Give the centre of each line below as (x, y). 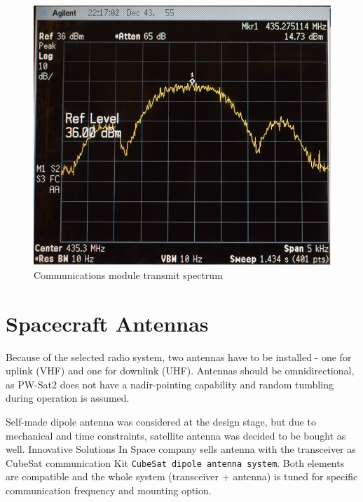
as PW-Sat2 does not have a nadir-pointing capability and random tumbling (170, 384)
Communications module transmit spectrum (128, 274)
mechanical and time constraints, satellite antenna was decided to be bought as (176, 435)
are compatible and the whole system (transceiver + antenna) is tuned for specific (182, 476)
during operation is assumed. (68, 398)
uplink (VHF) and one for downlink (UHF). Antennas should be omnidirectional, (180, 371)
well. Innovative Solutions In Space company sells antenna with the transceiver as (181, 449)
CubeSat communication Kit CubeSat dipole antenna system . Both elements (175, 462)
